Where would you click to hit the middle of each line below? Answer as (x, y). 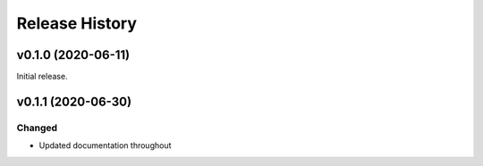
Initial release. (42, 77)
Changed (37, 128)
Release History (77, 23)
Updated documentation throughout (105, 145)
